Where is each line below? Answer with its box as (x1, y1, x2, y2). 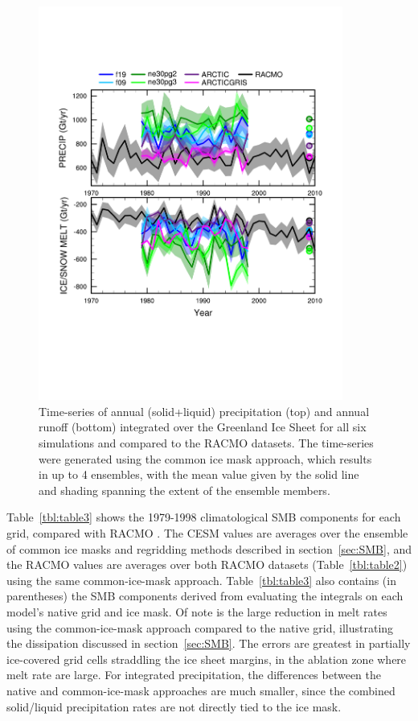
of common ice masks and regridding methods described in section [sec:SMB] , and (6, 540, 412, 557)
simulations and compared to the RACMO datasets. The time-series (39, 435, 374, 451)
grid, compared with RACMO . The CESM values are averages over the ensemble (6, 525, 408, 541)
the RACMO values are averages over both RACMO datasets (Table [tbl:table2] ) (6, 556, 408, 573)
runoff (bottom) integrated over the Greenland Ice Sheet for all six (39, 418, 367, 435)
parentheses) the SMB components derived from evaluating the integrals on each (6, 587, 404, 604)
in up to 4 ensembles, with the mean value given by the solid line (39, 466, 359, 483)
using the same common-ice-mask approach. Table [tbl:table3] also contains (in (6, 571, 396, 588)
